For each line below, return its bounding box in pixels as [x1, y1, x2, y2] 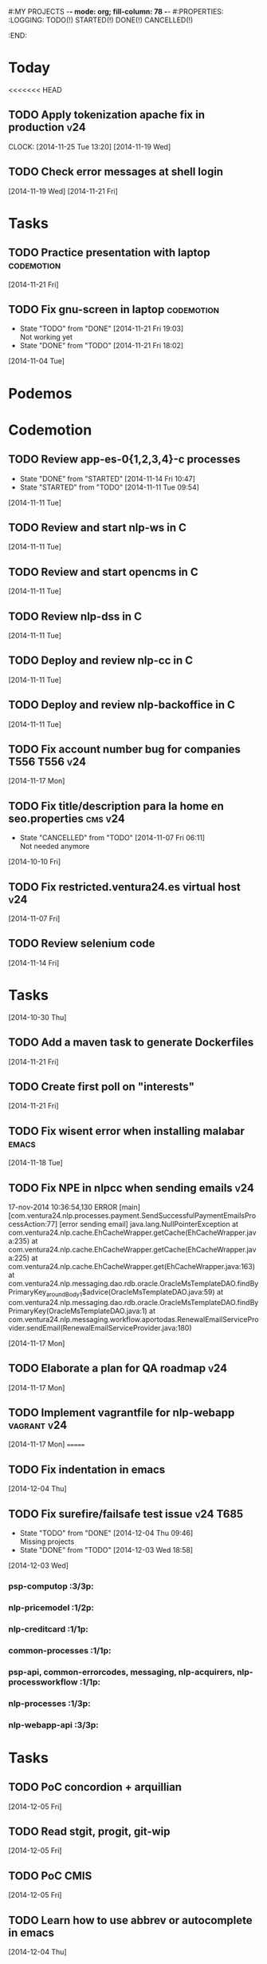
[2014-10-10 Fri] [8, 857, 61, 867]
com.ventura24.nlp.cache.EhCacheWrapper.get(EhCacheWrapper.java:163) [8, 1262, 256, 1272]
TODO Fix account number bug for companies [8, 743, 241, 756]
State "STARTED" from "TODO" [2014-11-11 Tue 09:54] [19, 482, 199, 492]
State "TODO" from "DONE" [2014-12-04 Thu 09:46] [19, 1529, 194, 1538]
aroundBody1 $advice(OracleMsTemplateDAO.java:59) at [45, 1288, 223, 1299]
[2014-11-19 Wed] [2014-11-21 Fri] [8, 186, 118, 196]
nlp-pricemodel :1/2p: [8, 1601, 94, 1613]
